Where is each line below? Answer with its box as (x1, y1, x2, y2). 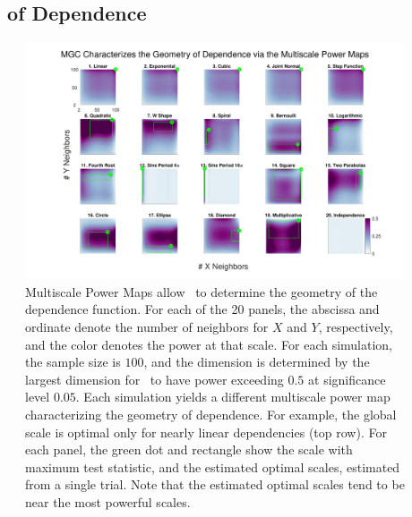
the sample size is (25, 352, 121, 371)
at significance (308, 369, 386, 388)
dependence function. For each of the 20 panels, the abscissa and (25, 300, 380, 318)
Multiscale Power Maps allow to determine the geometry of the (25, 282, 378, 301)
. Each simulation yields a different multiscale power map (75, 387, 391, 406)
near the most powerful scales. (25, 492, 191, 511)
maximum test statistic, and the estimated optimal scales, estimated (25, 457, 400, 476)
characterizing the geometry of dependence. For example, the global (25, 404, 397, 423)
